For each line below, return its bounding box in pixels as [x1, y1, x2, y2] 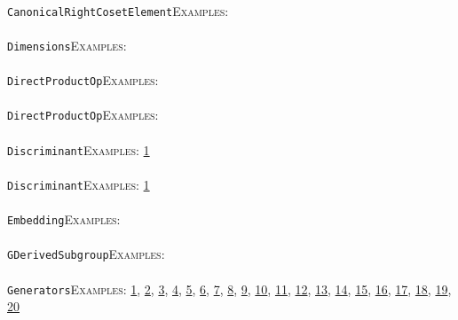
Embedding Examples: [7, 210, 121, 229]
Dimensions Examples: [7, 35, 127, 54]
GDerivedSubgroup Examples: [7, 245, 165, 263]
